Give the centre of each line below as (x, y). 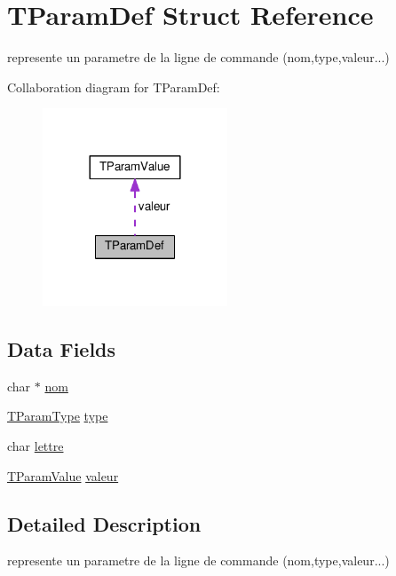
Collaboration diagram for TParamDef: (114, 87)
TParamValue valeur (63, 475)
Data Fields (62, 349)
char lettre (36, 446)
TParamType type (58, 416)
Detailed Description (104, 523)
